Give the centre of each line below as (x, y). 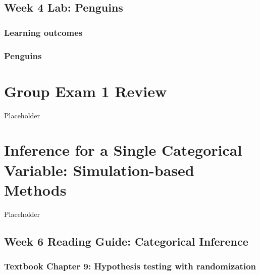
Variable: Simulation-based (99, 170)
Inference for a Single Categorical (123, 150)
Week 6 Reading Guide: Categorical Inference (126, 241)
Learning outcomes (43, 32)
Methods (35, 189)
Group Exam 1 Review (86, 91)
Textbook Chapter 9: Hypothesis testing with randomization (130, 266)
